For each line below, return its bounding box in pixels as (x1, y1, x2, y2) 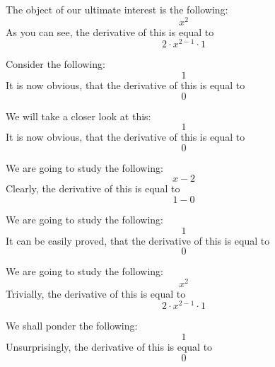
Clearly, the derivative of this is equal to (6, 181, 180, 196)
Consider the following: (6, 57, 105, 71)
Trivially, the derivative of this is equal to (6, 286, 186, 301)
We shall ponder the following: (6, 318, 138, 333)
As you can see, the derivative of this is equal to (6, 24, 214, 39)
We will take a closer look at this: (6, 108, 151, 123)
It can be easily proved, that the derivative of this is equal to (6, 233, 270, 247)
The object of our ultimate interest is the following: (6, 2, 228, 16)
